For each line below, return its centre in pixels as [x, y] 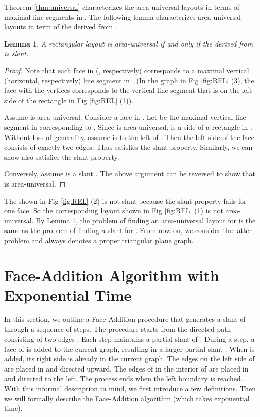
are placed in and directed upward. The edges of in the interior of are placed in [126, 368]
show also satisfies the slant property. [62, 156]
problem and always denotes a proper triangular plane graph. [99, 240]
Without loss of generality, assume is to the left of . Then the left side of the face [129, 137]
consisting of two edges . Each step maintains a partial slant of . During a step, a [129, 338]
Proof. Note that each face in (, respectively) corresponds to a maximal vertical [127, 70]
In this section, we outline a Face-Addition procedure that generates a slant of [125, 319]
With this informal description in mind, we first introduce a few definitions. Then [130, 388]
